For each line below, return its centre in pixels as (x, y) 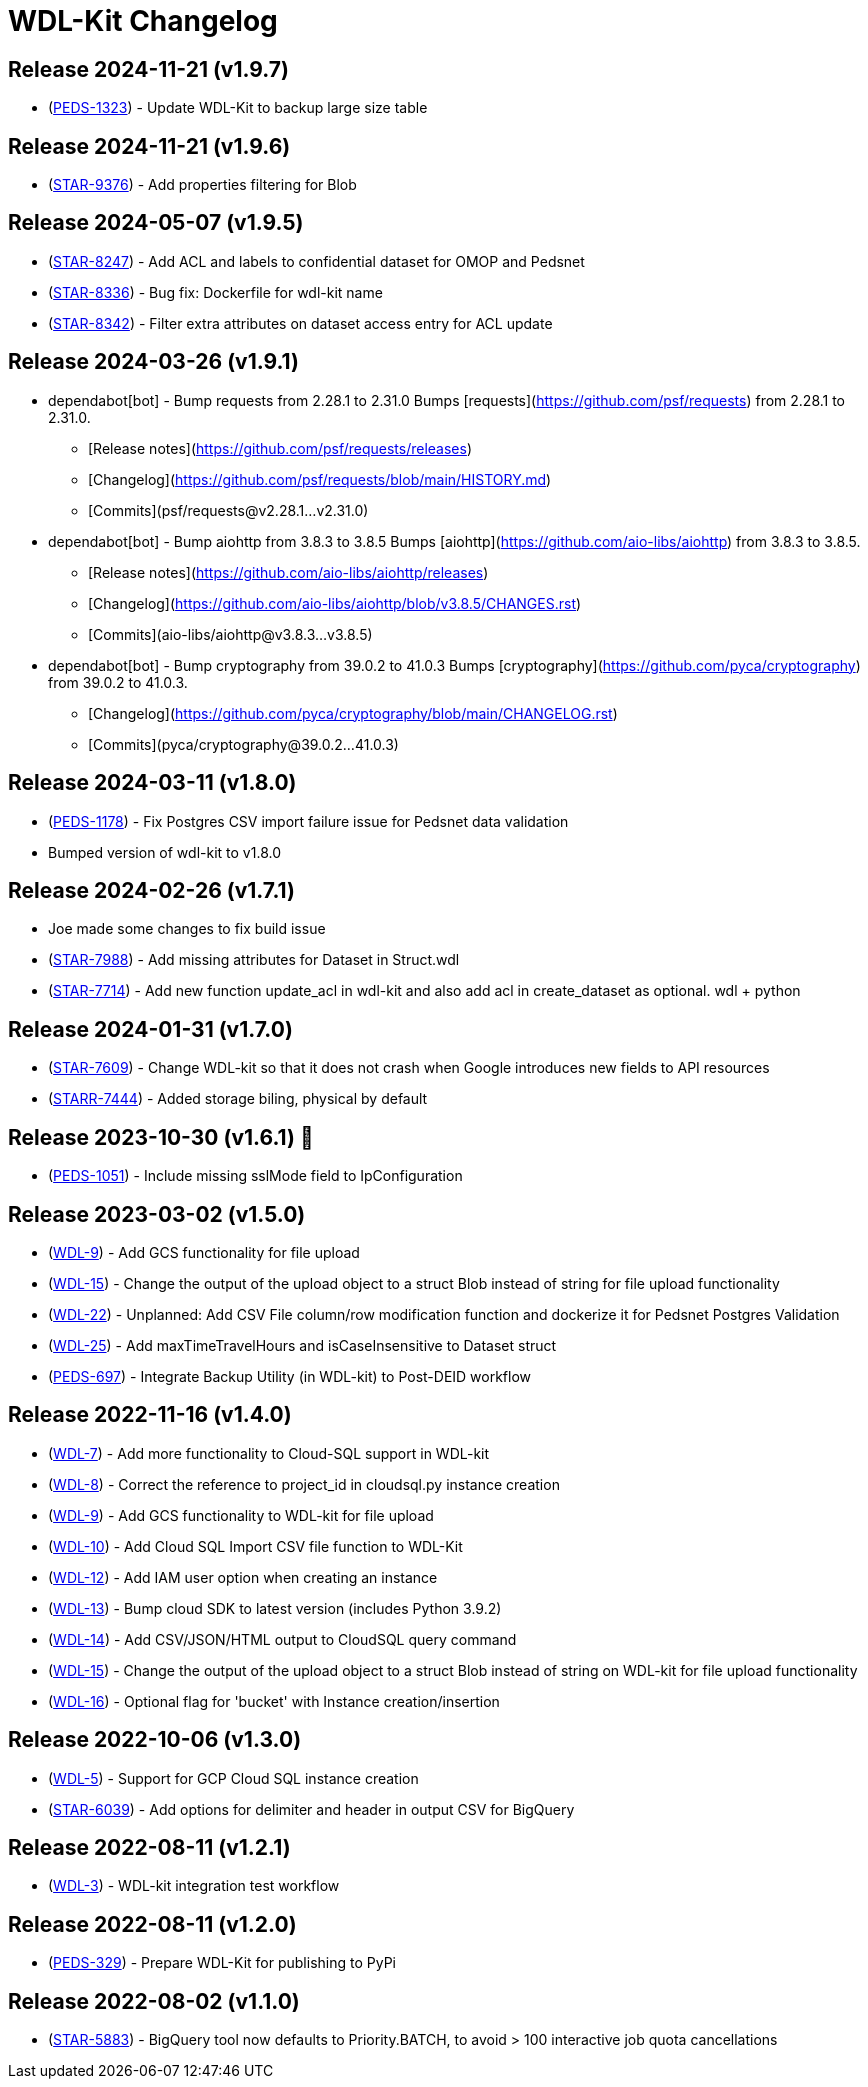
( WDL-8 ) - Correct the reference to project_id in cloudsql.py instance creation (304, 1484)
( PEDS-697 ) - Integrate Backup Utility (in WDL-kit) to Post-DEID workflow (290, 1376)
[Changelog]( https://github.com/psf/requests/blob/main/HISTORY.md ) (320, 479)
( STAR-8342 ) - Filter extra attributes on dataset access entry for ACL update (300, 323)
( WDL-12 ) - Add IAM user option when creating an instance (243, 1577)
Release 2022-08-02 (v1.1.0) (154, 2001)
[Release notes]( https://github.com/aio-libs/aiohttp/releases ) (288, 572)
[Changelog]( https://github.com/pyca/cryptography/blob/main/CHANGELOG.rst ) (353, 713)
